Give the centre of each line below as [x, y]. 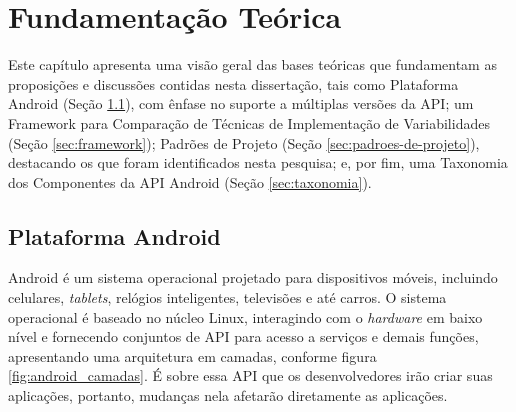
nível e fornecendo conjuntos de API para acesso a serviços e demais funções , [243, 336]
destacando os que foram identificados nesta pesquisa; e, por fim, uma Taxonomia [258, 162]
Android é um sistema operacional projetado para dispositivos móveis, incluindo [253, 277]
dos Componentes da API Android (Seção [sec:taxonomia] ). [190, 181]
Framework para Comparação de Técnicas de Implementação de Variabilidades [249, 122]
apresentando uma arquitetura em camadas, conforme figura [192, 355]
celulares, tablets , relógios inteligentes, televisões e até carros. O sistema [227, 297]
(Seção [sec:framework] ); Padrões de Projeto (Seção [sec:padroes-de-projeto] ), [244, 142]
